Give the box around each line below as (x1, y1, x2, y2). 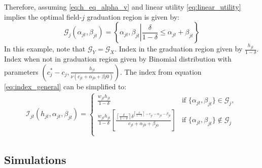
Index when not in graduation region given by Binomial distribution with (4, 53, 232, 64)
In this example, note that (4, 43, 86, 54)
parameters (4, 66, 39, 77)
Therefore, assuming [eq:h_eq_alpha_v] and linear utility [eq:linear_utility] (4, 2, 241, 12)
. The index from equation (120, 66, 202, 77)
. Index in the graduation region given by (115, 43, 243, 54)
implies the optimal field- (4, 11, 82, 22)
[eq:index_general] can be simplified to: (4, 81, 127, 91)
